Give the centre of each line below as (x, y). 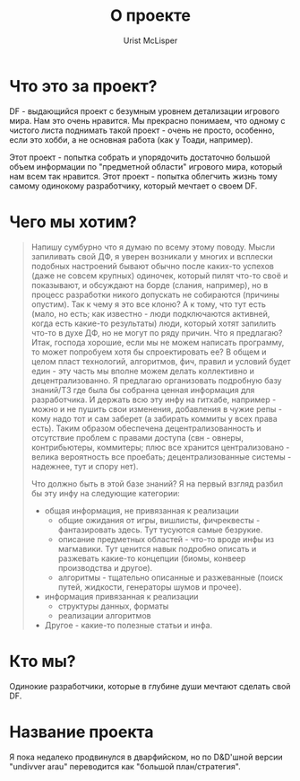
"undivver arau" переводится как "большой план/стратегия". (125, 766)
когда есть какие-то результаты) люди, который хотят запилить (154, 323)
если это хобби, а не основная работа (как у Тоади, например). (131, 139)
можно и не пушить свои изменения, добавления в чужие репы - (156, 408)
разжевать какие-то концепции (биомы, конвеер (152, 558)
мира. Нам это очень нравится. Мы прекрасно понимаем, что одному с (147, 120)
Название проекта (81, 732)
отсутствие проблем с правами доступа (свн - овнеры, (137, 437)
